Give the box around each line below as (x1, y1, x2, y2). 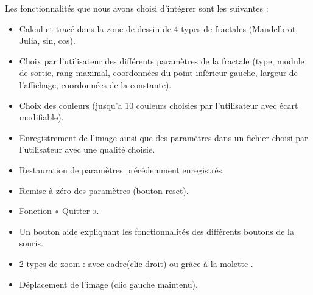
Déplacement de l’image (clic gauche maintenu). (19, 277, 198, 290)
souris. (19, 237, 43, 249)
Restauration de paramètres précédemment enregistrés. (19, 163, 225, 176)
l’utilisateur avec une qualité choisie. (19, 143, 155, 156)
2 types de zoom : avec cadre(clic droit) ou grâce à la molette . (19, 257, 253, 269)
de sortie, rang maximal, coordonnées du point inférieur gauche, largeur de (19, 66, 298, 79)
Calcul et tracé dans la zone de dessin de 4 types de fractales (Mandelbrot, (19, 22, 298, 35)
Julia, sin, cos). (19, 34, 76, 47)
